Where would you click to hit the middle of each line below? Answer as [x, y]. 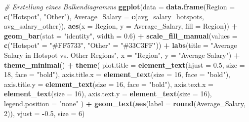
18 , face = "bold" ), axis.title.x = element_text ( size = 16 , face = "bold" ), [117, 74]
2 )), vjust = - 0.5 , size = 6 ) [44, 113]
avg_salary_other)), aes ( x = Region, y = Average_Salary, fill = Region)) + [121, 26]
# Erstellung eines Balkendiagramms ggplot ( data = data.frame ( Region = [120, 6]
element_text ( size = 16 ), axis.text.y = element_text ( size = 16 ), [108, 94]
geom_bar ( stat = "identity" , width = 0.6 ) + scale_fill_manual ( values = [121, 35]
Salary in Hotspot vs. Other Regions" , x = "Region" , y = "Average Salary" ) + [122, 55]
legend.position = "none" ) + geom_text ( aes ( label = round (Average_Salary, [125, 103]
